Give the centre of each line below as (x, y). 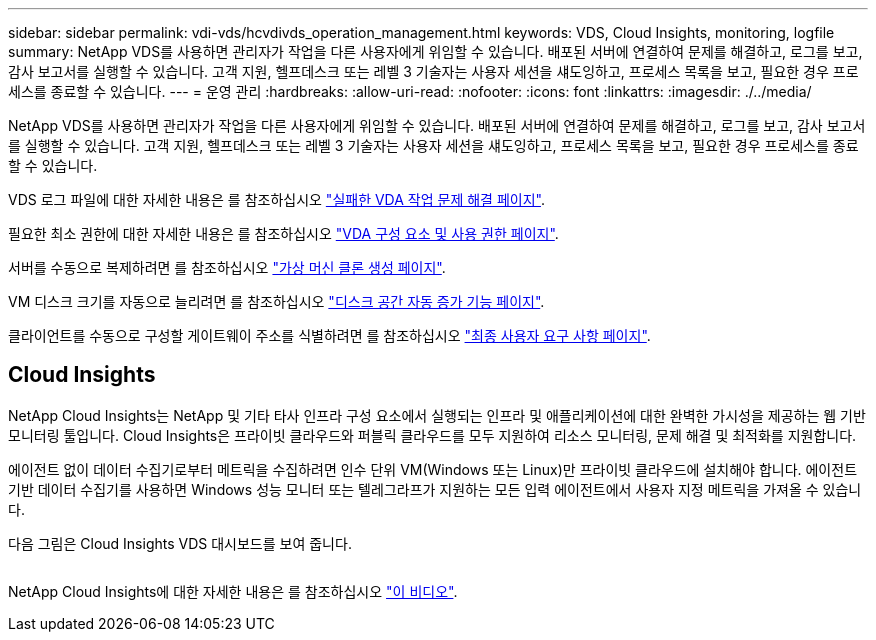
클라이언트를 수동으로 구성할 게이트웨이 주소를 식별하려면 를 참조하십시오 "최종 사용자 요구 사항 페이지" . (329, 335)
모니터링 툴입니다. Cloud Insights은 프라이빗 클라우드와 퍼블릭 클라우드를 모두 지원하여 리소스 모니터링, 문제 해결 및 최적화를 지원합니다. (432, 435)
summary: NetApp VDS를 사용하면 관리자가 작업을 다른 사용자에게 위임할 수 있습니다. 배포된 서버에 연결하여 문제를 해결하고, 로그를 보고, (435, 51)
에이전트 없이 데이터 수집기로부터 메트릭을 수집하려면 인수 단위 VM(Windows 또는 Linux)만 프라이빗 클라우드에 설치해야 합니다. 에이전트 (433, 469)
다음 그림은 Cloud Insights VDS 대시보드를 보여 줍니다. (180, 543)
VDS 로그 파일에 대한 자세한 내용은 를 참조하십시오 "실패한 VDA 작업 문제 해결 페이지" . (276, 199)
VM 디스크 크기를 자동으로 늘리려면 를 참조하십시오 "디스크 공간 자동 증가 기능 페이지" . (276, 301)
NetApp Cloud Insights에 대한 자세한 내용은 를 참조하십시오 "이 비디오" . (233, 591)
